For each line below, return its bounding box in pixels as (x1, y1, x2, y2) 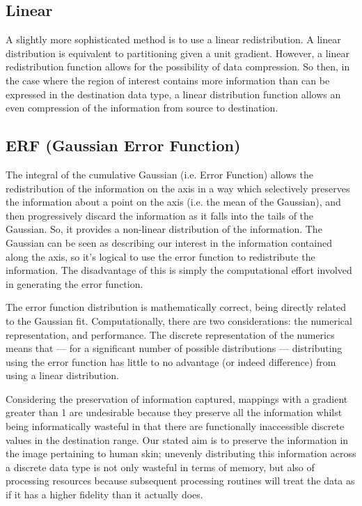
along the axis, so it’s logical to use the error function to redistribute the (6, 249, 315, 263)
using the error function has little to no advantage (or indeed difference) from (6, 354, 336, 369)
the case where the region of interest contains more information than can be (6, 72, 330, 87)
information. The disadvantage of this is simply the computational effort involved (6, 263, 352, 277)
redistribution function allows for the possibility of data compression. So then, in (6, 59, 350, 74)
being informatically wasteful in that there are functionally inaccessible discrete (6, 419, 345, 434)
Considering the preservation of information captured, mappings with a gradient (6, 391, 348, 406)
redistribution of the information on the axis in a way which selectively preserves (6, 181, 350, 195)
